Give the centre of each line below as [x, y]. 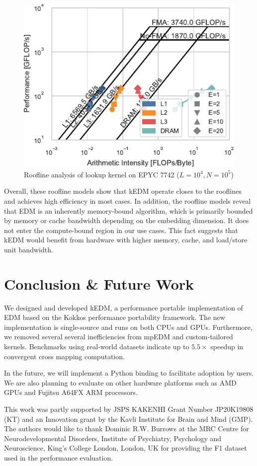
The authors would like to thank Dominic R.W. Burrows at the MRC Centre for [127, 428]
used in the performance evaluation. [59, 457]
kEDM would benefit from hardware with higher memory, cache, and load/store [126, 240]
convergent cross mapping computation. [64, 356]
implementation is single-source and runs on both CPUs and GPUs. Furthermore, [128, 327]
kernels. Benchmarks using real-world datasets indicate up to [97, 347]
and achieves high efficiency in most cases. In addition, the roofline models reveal [128, 200]
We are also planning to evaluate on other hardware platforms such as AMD [120, 382]
